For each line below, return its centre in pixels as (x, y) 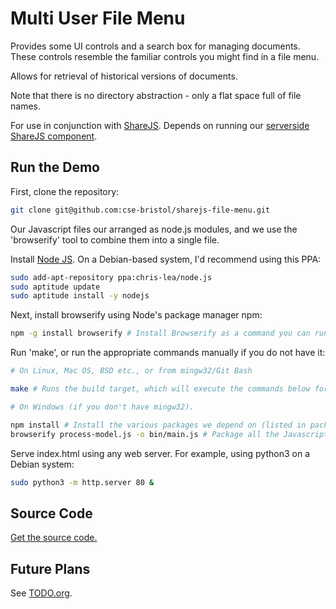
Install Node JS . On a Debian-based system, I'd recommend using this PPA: (166, 259)
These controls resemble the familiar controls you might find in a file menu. (165, 56)
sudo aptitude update (55, 287)
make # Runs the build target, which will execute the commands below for (169, 389)
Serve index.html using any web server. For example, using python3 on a (160, 453)
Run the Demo (55, 167)
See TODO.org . (41, 593)
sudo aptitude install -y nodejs (80, 296)
